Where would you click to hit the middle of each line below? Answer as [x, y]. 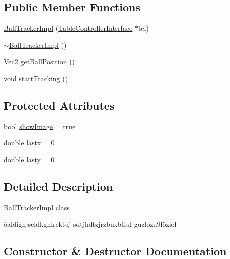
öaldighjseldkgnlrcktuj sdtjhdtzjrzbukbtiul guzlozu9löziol [90, 224]
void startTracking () [36, 78]
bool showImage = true [40, 126]
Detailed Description [58, 186]
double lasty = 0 [29, 159]
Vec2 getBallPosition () [40, 62]
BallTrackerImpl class [37, 207]
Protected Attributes [59, 105]
